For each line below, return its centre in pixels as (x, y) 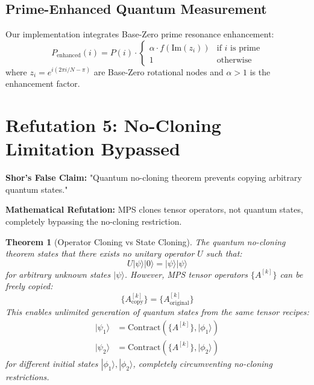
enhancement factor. (43, 83)
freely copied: (29, 286)
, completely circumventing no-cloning (203, 363)
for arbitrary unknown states (58, 274)
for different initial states (52, 363)
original (179, 303)
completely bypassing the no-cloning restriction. (94, 221)
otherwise (234, 60)
